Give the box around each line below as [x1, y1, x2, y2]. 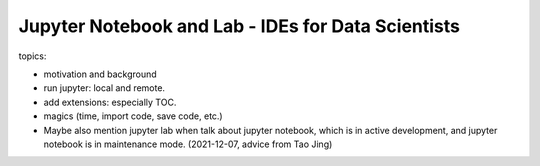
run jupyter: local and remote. [43, 82, 165, 94]
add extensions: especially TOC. [43, 96, 177, 108]
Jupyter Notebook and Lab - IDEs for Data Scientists [18, 15, 460, 37]
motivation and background [43, 68, 157, 80]
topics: [18, 50, 47, 62]
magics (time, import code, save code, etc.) [43, 110, 224, 122]
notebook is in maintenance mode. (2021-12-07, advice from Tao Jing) [43, 138, 333, 150]
